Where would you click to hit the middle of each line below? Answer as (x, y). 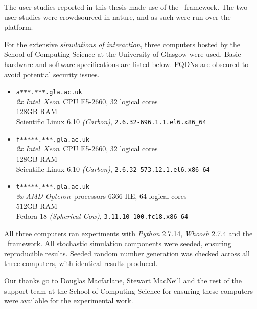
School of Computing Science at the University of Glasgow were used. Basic (123, 54)
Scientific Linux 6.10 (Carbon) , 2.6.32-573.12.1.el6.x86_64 (113, 169)
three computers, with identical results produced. (81, 263)
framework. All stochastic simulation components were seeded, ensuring (119, 243)
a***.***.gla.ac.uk (49, 92)
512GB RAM (37, 206)
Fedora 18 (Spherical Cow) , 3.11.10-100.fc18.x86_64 (102, 216)
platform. (19, 27)
